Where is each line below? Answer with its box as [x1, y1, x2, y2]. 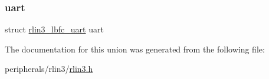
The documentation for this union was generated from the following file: [5, 42, 265, 55]
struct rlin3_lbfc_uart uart [5, 23, 104, 35]
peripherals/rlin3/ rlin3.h [5, 62, 93, 75]
